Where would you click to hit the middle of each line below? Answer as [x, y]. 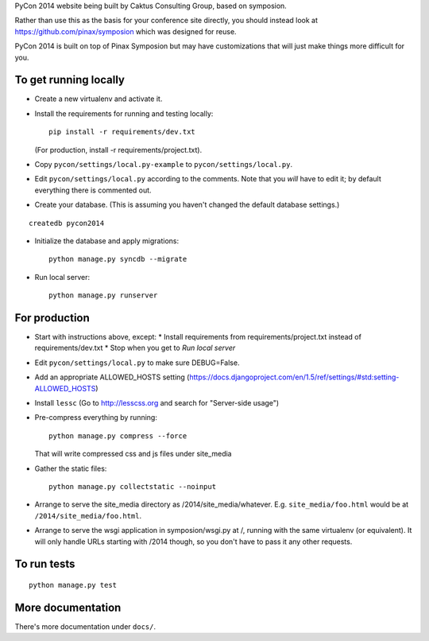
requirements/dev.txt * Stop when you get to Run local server [135, 348]
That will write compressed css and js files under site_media [133, 454]
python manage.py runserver [103, 295]
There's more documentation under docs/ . [85, 626]
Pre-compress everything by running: [96, 418]
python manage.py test [73, 585]
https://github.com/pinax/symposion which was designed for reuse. [126, 31]
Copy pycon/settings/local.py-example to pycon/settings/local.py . [164, 165]
